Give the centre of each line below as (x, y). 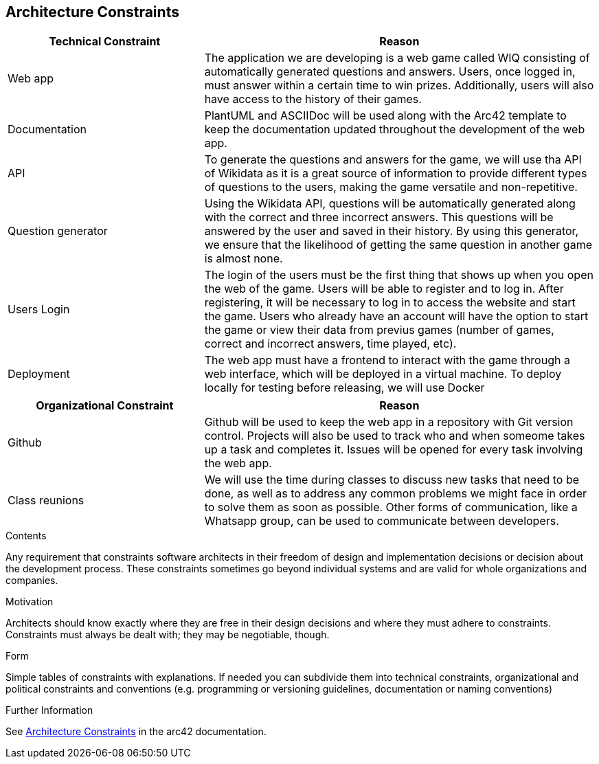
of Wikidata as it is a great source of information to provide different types (396, 173)
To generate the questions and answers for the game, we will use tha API (393, 160)
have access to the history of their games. (313, 99)
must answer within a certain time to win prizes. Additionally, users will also (399, 86)
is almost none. (244, 259)
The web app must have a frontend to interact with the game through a (387, 360)
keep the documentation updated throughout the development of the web (395, 130)
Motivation (30, 602)
